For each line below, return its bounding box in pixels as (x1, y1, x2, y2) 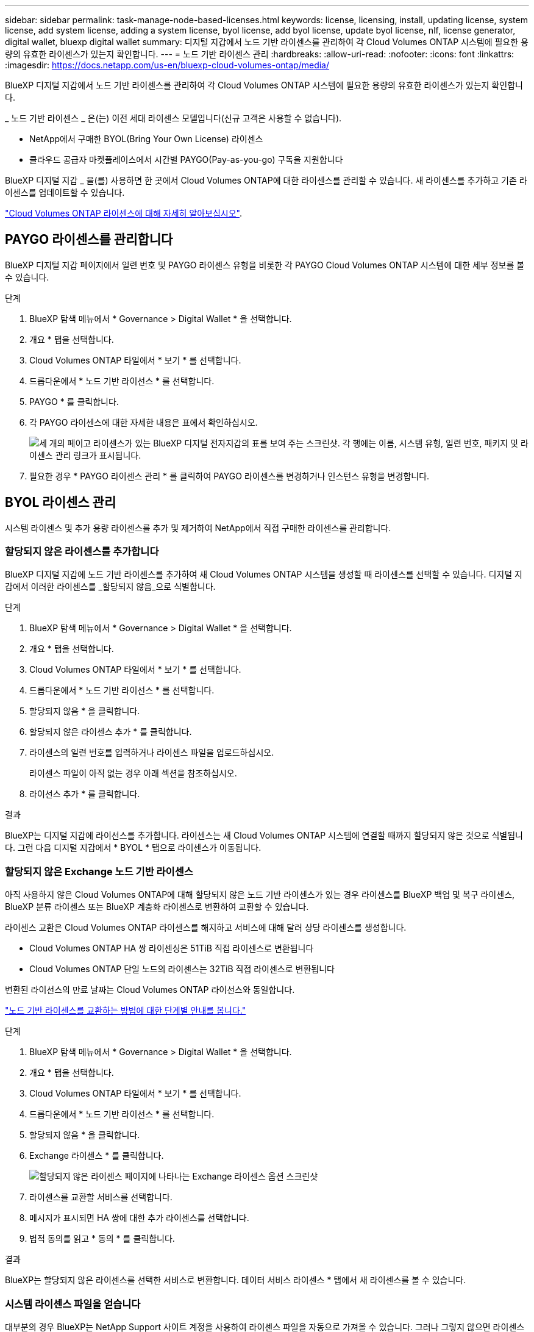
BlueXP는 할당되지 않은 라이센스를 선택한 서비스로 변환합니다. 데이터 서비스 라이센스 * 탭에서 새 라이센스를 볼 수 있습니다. (5, 1275, 466, 1286)
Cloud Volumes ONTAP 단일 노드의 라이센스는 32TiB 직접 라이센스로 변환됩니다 (29, 964, 335, 975)
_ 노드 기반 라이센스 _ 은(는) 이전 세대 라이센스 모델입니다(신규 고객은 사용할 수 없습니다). (5, 113, 342, 123)
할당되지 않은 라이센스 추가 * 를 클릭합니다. (29, 726, 192, 737)
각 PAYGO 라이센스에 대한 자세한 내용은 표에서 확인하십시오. (29, 417, 258, 428)
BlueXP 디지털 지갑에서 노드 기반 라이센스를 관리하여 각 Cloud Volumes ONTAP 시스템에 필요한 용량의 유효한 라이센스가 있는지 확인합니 (5, 80, 523, 90)
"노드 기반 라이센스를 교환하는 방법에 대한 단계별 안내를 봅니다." (5, 1005, 246, 1016)
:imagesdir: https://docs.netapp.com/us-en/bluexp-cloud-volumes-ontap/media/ (5, 60, 330, 70)
